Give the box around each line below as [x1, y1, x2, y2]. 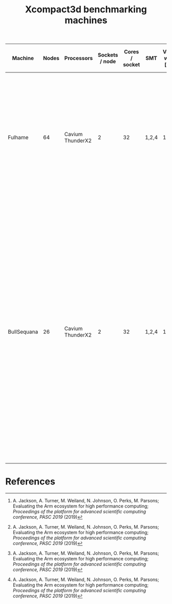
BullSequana [8, 328, 38, 336]
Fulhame [8, 134, 29, 141]
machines [64, 14, 107, 26]
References [5, 476, 55, 488]
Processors [64, 55, 93, 62]
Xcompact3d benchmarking [25, 4, 147, 15]
